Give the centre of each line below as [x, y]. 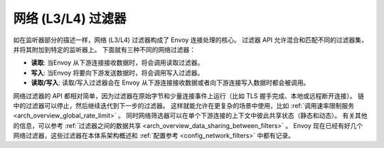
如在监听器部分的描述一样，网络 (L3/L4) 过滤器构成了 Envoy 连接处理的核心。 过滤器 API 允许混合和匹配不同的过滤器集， [190, 40]
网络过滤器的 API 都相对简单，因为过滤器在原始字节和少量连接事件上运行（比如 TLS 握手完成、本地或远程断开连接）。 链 [188, 95]
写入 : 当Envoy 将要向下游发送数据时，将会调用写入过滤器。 [117, 73]
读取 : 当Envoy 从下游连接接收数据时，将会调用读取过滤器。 [117, 63]
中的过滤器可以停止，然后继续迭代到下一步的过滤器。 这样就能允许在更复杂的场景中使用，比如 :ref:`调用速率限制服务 [184, 105]
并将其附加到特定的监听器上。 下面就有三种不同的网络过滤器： [104, 49]
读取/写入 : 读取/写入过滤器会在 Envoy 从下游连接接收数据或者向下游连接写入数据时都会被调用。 [170, 83]
